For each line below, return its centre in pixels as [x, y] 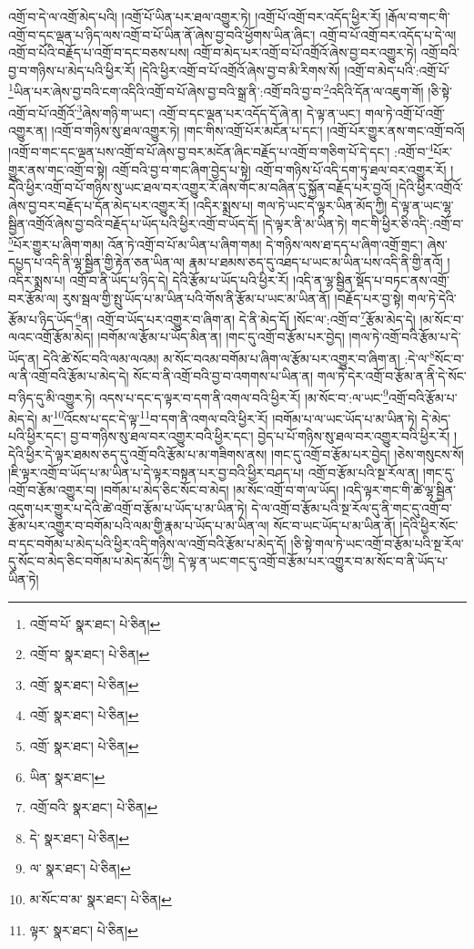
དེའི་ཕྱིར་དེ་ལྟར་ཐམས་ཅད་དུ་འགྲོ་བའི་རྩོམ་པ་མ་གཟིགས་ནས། [138, 454]
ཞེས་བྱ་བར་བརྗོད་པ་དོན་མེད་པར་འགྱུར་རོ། [99, 205]
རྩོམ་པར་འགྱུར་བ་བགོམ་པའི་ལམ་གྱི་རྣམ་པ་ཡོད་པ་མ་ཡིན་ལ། [139, 526]
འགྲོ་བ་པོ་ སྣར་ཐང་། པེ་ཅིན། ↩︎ [95, 623]
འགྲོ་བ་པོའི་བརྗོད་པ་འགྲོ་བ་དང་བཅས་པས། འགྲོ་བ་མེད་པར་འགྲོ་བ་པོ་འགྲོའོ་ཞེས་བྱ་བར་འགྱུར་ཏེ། [212, 52]
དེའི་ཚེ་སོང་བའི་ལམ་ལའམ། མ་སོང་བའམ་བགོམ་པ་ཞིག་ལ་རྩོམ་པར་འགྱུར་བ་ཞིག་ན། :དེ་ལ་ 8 [239, 356]
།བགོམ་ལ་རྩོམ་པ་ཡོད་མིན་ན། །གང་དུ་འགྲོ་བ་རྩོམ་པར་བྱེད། [221, 337]
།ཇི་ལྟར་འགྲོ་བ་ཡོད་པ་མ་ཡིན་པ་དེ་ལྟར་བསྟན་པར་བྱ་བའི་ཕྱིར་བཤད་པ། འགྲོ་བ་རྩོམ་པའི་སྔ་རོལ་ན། [214, 472]
